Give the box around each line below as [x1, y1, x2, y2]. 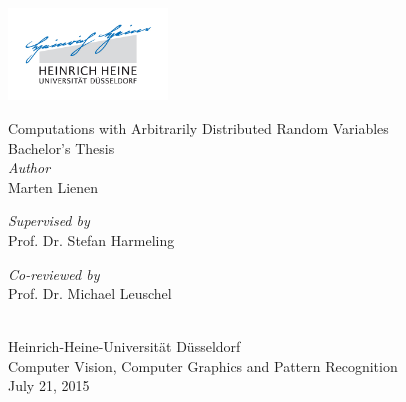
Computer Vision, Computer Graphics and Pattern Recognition [8, 355, 398, 376]
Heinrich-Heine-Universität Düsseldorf [8, 336, 241, 357]
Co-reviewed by [8, 263, 100, 284]
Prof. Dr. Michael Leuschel [8, 283, 172, 304]
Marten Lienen [8, 176, 99, 197]
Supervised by [8, 210, 90, 231]
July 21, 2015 [8, 375, 90, 396]
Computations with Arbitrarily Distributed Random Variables [8, 117, 389, 138]
